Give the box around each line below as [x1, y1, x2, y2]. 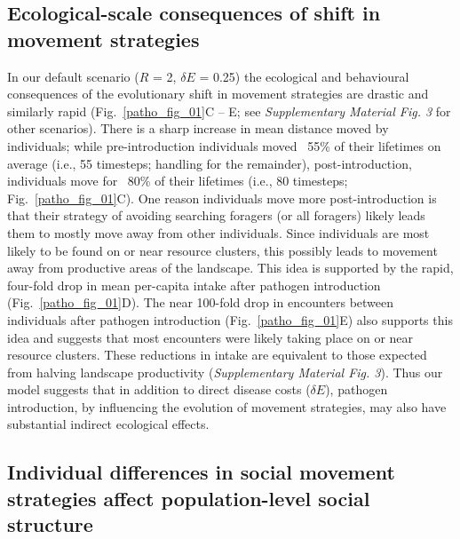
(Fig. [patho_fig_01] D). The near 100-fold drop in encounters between [7, 293, 394, 312]
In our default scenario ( [7, 67, 139, 85]
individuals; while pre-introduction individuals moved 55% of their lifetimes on [7, 136, 441, 155]
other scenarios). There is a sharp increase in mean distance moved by [7, 119, 389, 138]
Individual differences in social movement [7, 458, 395, 486]
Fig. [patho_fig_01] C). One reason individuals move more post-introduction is [7, 188, 437, 207]
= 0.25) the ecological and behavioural [199, 67, 409, 85]
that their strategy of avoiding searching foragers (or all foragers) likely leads [7, 206, 425, 225]
